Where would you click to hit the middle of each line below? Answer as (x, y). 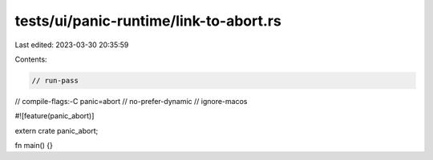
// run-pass (55, 80)
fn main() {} (34, 146)
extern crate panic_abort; (57, 130)
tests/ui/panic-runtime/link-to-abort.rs (148, 21)
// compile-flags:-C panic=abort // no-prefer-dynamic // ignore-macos (131, 101)
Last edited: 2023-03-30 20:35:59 (72, 45)
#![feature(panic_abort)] (55, 116)
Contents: (31, 59)
